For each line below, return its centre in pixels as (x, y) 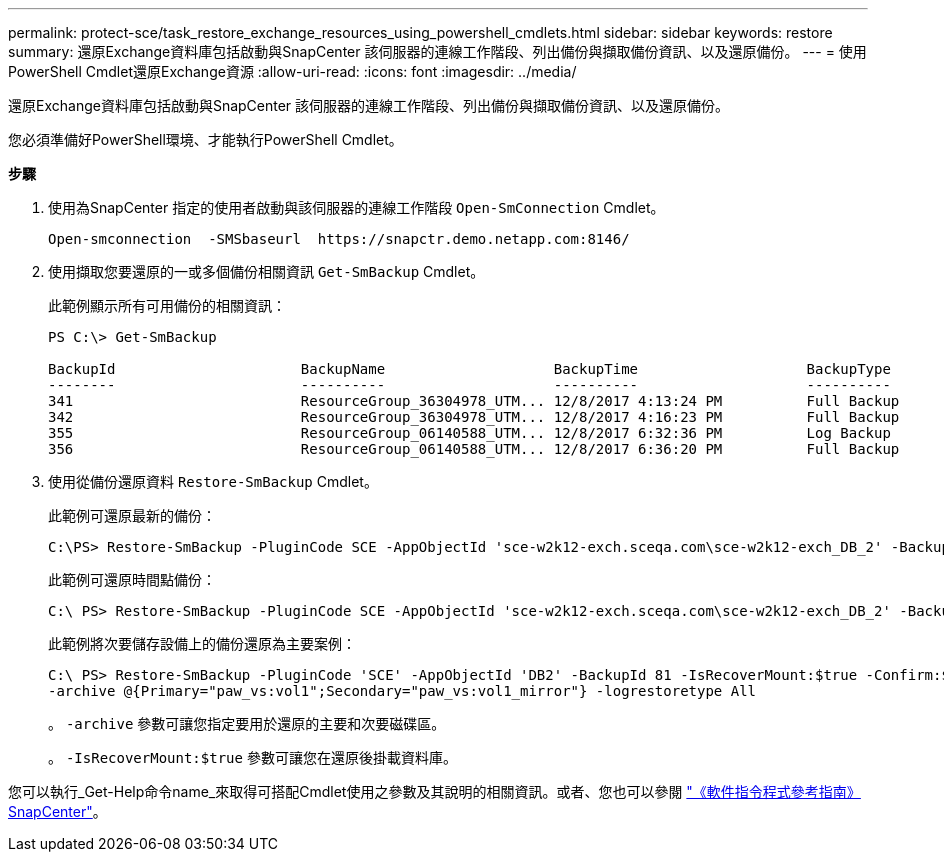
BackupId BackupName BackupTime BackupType (469, 369)
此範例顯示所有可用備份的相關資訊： (167, 305)
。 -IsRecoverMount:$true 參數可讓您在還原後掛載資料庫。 (252, 757)
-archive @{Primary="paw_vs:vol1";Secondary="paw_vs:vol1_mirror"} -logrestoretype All (402, 691)
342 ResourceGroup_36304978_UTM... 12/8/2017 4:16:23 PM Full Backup (474, 417)
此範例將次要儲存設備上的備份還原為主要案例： (202, 643)
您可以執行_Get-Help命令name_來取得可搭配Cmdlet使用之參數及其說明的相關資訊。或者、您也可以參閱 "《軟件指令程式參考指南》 (434, 791)
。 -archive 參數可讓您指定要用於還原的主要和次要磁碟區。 (247, 723)
